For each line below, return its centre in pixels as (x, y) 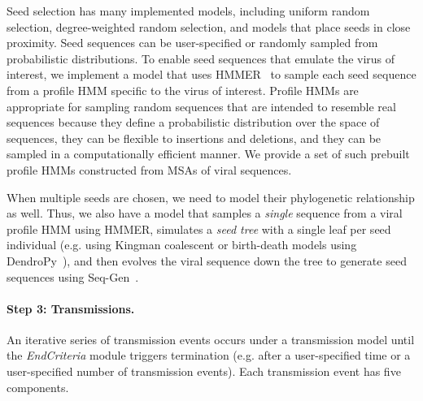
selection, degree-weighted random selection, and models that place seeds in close (209, 26)
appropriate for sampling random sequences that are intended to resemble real (201, 106)
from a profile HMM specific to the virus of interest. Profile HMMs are (183, 90)
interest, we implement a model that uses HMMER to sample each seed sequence (211, 74)
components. (38, 387)
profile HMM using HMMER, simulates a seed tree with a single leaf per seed (199, 229)
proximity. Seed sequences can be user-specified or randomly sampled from (192, 43)
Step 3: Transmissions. (71, 308)
